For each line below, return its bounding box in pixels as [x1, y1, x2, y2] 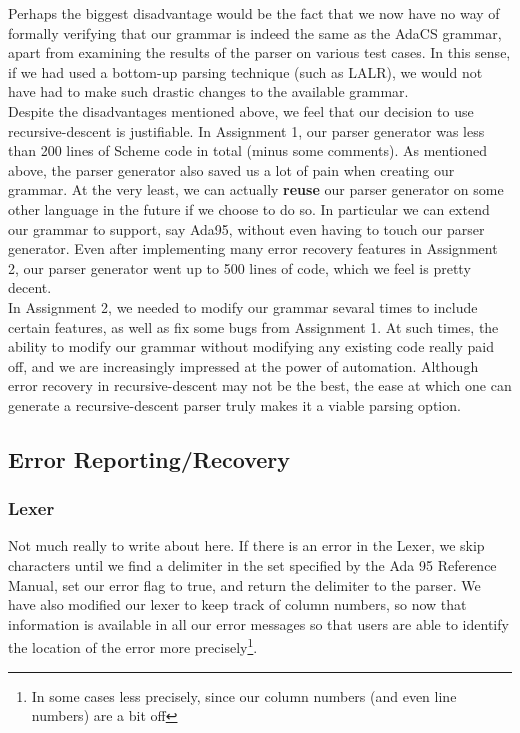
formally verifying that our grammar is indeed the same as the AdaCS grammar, [8, 22, 502, 43]
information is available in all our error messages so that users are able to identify [8, 613, 509, 634]
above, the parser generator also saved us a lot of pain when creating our [8, 159, 455, 180]
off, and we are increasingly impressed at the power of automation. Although [8, 355, 479, 376]
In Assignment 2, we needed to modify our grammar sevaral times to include [8, 296, 478, 317]
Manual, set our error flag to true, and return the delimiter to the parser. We [8, 574, 481, 595]
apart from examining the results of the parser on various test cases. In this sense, [8, 42, 511, 63]
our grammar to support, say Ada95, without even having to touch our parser [8, 218, 485, 239]
